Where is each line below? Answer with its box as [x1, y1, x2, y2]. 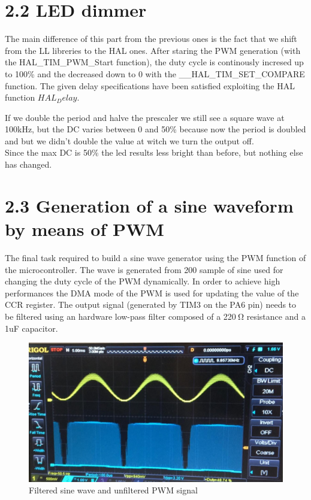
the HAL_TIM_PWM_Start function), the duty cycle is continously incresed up [5, 56, 304, 68]
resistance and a [246, 310, 306, 322]
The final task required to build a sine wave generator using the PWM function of [5, 251, 306, 263]
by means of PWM [5, 217, 164, 241]
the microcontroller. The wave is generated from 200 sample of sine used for [5, 263, 283, 275]
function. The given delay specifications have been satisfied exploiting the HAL [5, 79, 295, 92]
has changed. [5, 158, 52, 171]
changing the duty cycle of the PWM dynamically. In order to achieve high [5, 275, 280, 287]
